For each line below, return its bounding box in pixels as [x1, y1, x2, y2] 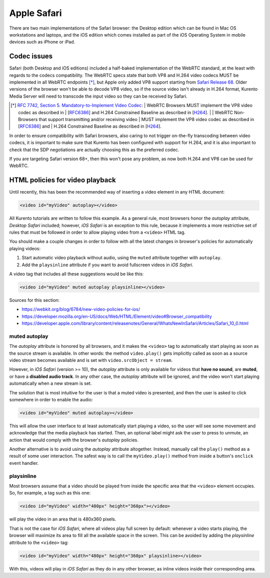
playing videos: [9, 245, 41, 251]
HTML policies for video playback [9, 176, 116, 185]
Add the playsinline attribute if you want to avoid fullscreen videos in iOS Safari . [21, 262, 193, 268]
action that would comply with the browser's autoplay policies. [9, 437, 138, 443]
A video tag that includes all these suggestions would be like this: [9, 271, 144, 277]
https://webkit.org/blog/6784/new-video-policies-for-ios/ [21, 306, 140, 312]
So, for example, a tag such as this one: [9, 490, 91, 496]
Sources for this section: [9, 297, 60, 303]
